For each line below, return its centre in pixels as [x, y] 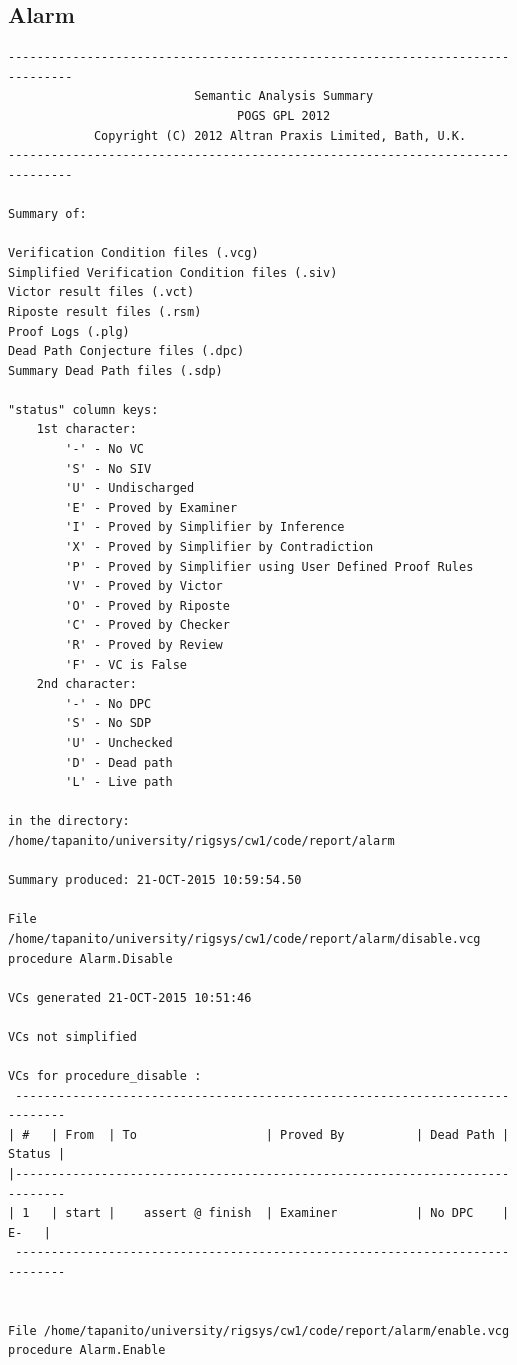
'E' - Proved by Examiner [151, 507]
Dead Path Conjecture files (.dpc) [126, 351]
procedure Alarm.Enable [87, 1350]
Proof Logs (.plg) [69, 331]
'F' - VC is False [126, 664]
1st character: [86, 429]
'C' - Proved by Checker [147, 625]
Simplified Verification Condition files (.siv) [173, 272]
